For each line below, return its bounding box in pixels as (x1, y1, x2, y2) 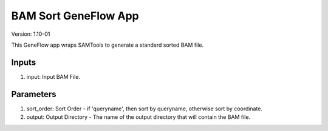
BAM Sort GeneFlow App (11, 9, 139, 22)
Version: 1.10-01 (11, 30, 50, 38)
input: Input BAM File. (26, 73, 81, 80)
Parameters (11, 89, 56, 99)
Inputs (11, 57, 36, 67)
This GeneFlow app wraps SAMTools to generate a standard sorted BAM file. (11, 41, 203, 49)
